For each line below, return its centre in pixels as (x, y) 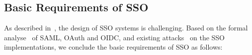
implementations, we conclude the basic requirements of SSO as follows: (113, 47)
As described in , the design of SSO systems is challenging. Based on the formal (126, 28)
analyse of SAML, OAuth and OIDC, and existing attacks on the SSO (115, 37)
